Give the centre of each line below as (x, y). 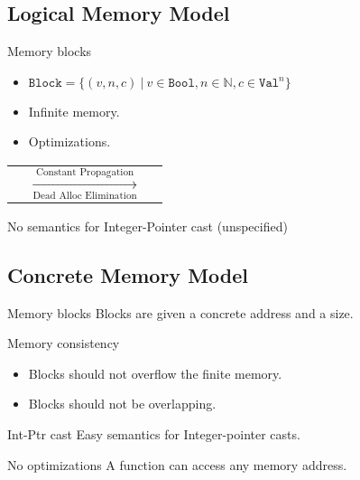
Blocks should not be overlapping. (122, 404)
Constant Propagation (85, 172)
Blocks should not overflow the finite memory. (155, 373)
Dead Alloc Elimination (85, 195)
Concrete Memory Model (128, 274)
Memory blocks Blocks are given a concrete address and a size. (180, 312)
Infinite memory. (74, 111)
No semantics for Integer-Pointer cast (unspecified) (148, 226)
